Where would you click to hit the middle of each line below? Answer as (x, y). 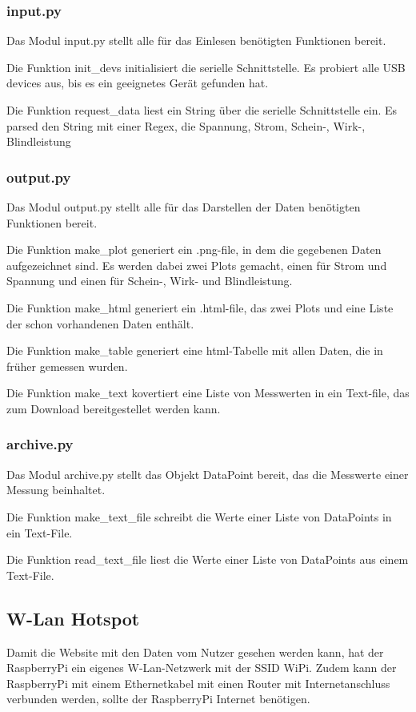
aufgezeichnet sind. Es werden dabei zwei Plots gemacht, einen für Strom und (197, 265)
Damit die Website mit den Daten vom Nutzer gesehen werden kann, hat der (195, 652)
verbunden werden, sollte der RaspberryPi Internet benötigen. (158, 699)
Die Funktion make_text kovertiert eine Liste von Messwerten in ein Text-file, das (208, 393)
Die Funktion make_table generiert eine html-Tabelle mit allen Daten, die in (195, 350)
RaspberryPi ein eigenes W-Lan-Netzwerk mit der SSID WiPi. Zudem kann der (202, 668)
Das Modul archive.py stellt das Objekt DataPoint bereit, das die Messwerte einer (208, 474)
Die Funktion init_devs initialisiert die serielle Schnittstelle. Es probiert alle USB (206, 67)
